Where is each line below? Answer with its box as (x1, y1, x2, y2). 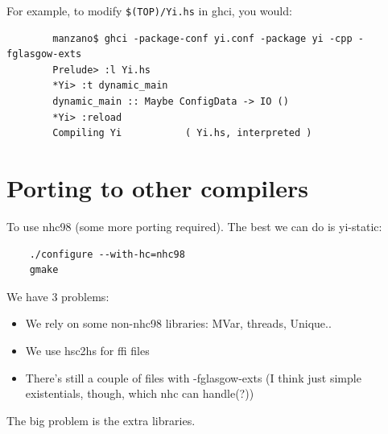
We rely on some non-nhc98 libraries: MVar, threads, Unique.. (25, 315, 332, 332)
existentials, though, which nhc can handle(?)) (25, 385, 254, 402)
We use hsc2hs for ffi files (25, 341, 150, 358)
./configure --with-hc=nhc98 (29, 248, 185, 260)
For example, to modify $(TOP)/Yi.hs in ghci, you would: (6, 2, 292, 19)
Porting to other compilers (6, 172, 308, 204)
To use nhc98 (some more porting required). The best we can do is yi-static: (6, 217, 382, 234)
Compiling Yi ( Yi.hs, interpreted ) (52, 127, 312, 139)
